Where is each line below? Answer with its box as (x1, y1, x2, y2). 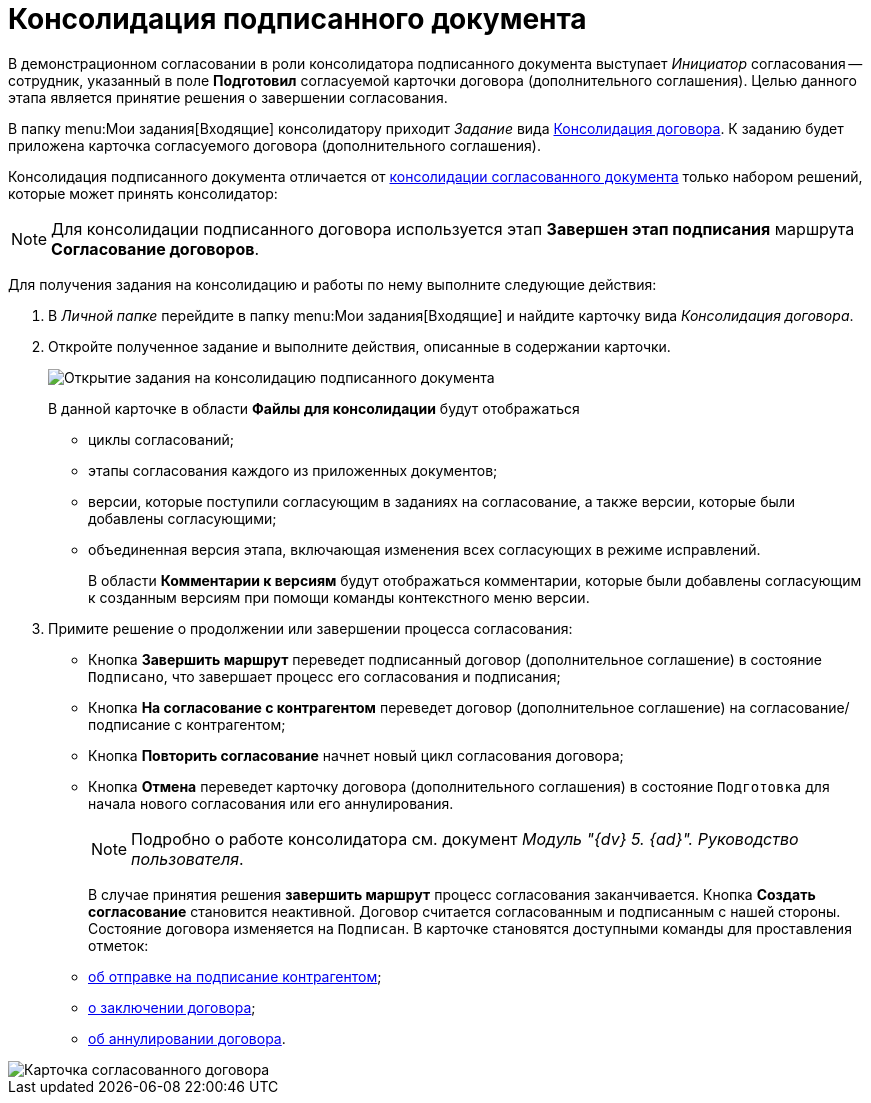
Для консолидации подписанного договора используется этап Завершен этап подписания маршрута (51, 218, 855, 239)
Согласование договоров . (51, 238, 260, 259)
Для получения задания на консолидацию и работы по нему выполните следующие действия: (8, 275, 657, 293)
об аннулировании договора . (88, 1029, 286, 1047)
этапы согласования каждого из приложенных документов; (88, 461, 498, 479)
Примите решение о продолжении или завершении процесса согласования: (48, 619, 573, 637)
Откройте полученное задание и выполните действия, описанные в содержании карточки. (48, 337, 671, 355)
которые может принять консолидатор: (8, 184, 278, 202)
